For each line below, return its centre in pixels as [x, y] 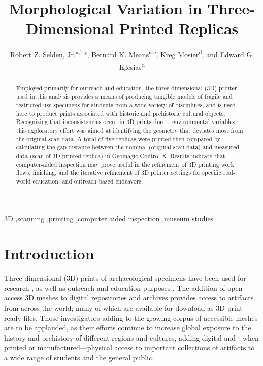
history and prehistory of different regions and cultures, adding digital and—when [131, 337]
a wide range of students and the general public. [79, 357]
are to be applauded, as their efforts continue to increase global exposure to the [128, 328]
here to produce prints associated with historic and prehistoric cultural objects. [121, 113]
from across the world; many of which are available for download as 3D [114, 307]
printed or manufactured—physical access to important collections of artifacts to [129, 347]
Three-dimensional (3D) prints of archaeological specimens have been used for [125, 278]
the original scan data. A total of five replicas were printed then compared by [118, 139]
